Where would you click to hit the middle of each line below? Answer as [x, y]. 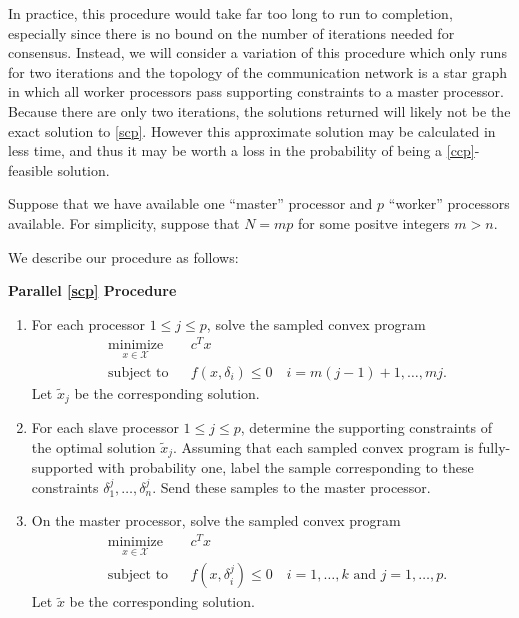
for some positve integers [374, 222]
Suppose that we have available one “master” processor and [190, 203]
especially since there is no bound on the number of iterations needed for [231, 32]
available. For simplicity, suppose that [124, 222]
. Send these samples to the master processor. [291, 486]
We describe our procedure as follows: [123, 256]
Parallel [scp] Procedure [92, 290]
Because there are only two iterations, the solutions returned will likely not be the [259, 110]
